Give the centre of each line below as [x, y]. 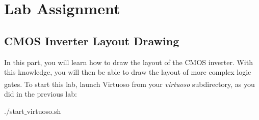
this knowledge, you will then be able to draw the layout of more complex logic [128, 72]
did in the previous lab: [41, 94]
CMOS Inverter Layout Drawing [92, 40]
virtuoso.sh [44, 111]
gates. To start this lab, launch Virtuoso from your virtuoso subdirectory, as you [129, 84]
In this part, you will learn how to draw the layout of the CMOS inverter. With [128, 62]
